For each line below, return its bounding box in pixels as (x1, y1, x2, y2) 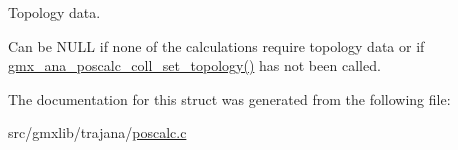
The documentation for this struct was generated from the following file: (8, 88, 451, 109)
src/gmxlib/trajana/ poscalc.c (8, 122, 187, 143)
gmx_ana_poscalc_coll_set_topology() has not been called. (8, 55, 381, 76)
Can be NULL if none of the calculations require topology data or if (8, 35, 425, 56)
